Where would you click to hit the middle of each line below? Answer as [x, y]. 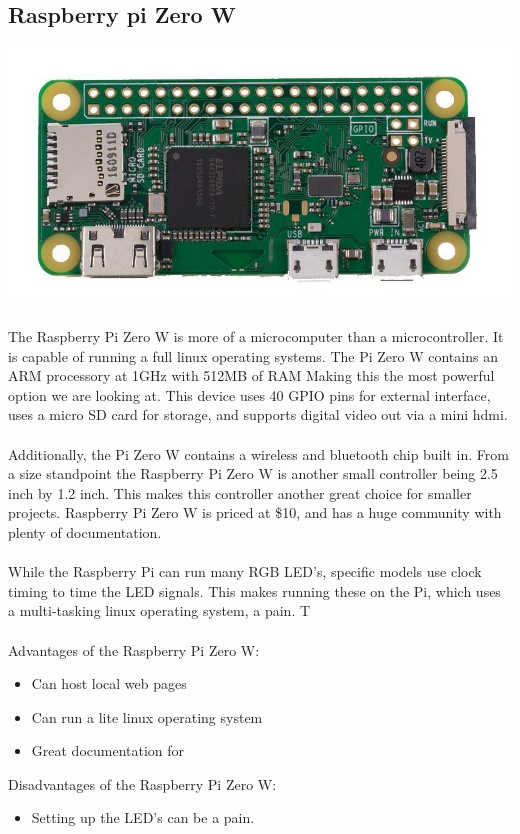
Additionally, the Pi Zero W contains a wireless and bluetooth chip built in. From [258, 453]
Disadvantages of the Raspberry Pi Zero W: [142, 783]
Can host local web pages [109, 683]
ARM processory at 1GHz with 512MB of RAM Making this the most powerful [251, 375]
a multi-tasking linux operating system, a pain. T [159, 610]
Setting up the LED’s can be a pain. [143, 817]
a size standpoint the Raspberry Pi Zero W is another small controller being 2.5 [253, 473]
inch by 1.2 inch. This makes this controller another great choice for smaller [240, 492]
